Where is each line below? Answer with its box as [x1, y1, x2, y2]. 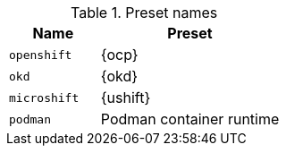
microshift [9, 90, 80, 105]
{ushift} [100, 89, 151, 106]
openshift [9, 47, 72, 62]
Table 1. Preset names [70, 4, 218, 21]
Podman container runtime [100, 110, 280, 128]
